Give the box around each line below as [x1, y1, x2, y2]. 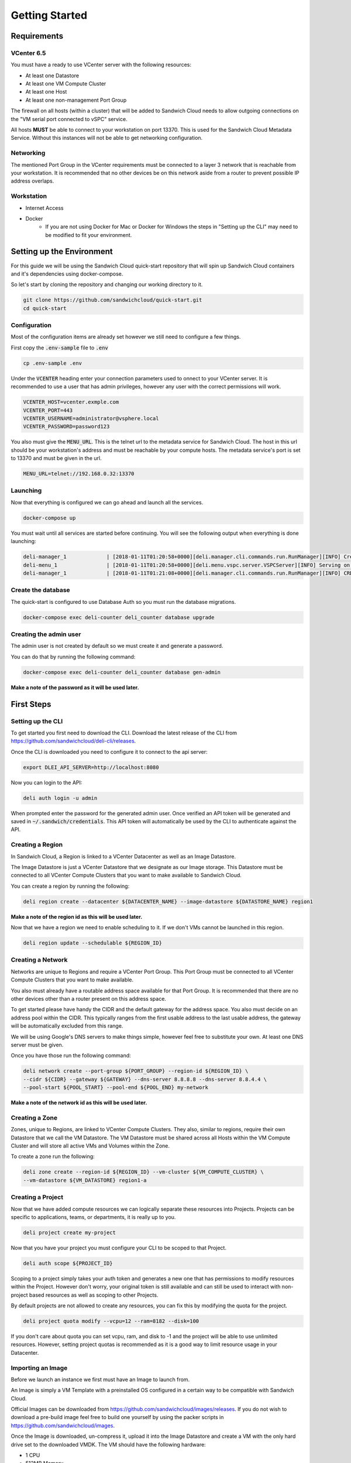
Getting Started [11, 9, 88, 22]
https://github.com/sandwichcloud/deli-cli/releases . [11, 737, 136, 744]
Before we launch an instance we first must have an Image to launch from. [11, 1376, 190, 1383]
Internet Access [25, 204, 64, 211]
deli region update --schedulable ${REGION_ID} [23, 940, 162, 946]
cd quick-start [23, 305, 67, 311]
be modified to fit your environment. [45, 231, 132, 238]
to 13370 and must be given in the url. [11, 455, 102, 462]
